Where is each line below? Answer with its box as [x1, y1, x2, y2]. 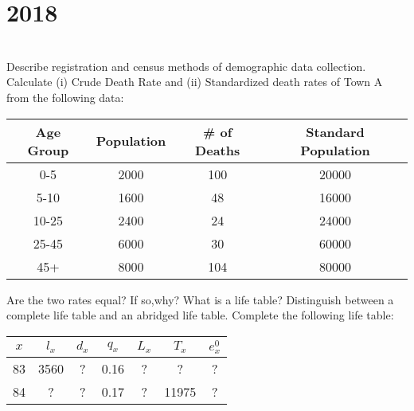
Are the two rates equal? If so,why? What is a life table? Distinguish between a [6, 291, 394, 307]
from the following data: [6, 88, 124, 105]
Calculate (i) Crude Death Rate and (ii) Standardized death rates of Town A [6, 73, 383, 90]
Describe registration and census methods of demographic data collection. [6, 57, 366, 74]
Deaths [195, 140, 240, 159]
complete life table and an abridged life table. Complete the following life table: [6, 307, 394, 323]
